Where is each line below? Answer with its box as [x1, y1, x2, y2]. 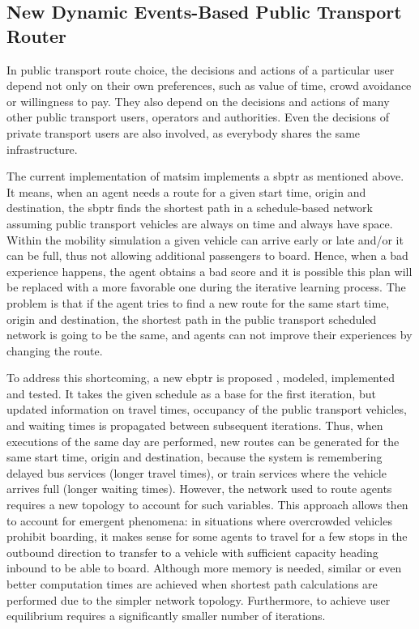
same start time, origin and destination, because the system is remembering [6, 448, 383, 465]
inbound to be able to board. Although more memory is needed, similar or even [6, 559, 402, 576]
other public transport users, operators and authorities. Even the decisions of [6, 108, 389, 125]
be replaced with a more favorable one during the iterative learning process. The [6, 278, 406, 295]
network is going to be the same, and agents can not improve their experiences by [6, 326, 413, 343]
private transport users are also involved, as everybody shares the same [6, 124, 361, 141]
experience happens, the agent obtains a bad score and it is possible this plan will [6, 262, 413, 279]
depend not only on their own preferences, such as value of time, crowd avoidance [6, 77, 412, 94]
